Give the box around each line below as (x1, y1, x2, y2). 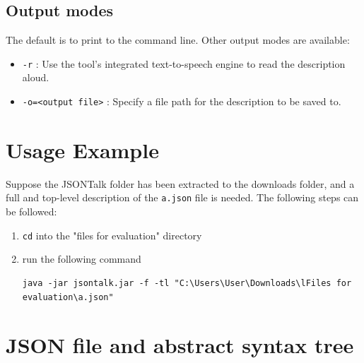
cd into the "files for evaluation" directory (22, 227, 202, 242)
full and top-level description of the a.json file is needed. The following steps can (6, 190, 359, 205)
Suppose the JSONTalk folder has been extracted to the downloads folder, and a (6, 176, 355, 191)
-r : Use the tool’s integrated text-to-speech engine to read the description (22, 56, 346, 71)
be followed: (6, 204, 57, 219)
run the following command (22, 251, 141, 266)
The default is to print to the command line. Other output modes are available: (6, 32, 350, 47)
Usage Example (6, 135, 159, 164)
